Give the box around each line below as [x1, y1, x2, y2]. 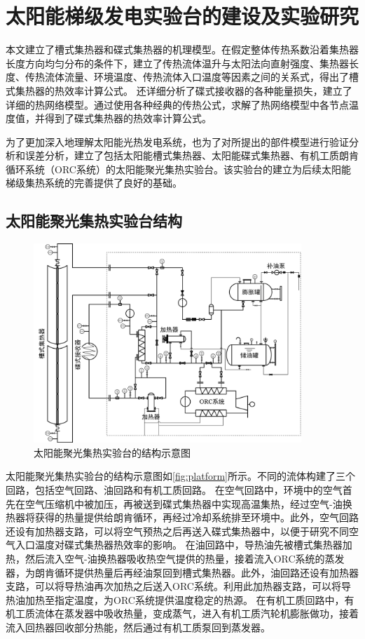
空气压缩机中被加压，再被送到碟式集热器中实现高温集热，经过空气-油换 [25, 496, 352, 511]
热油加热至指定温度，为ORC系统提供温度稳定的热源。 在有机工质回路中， [6, 592, 345, 607]
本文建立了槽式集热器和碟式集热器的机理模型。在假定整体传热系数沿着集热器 [6, 42, 359, 57]
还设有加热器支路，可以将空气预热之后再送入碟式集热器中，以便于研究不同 [6, 523, 349, 538]
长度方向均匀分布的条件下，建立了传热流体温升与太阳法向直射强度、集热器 [6, 55, 349, 70]
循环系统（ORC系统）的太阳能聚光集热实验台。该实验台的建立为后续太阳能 [6, 161, 351, 176]
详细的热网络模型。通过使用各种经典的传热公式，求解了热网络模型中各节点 [6, 97, 349, 112]
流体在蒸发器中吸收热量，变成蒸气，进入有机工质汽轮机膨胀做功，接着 [34, 606, 359, 621]
